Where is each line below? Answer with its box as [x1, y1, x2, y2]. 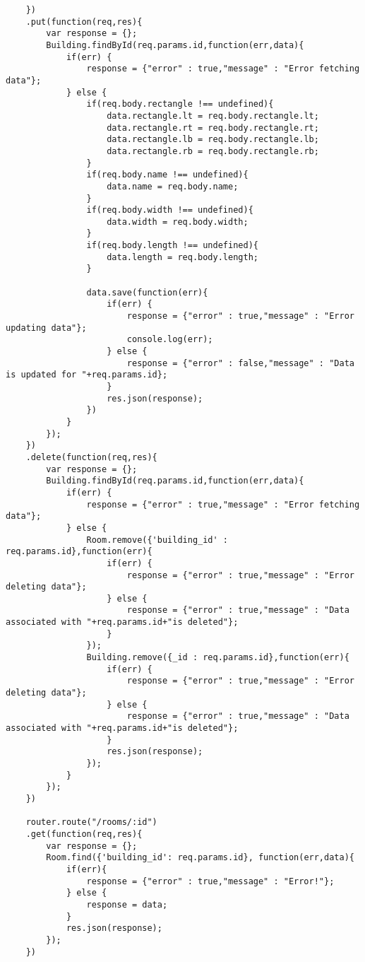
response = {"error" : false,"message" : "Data [126, 358, 354, 368]
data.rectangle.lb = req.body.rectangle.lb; [107, 134, 319, 145]
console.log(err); [126, 334, 213, 345]
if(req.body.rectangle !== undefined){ [86, 99, 274, 110]
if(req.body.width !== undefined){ [86, 205, 253, 216]
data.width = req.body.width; [107, 216, 249, 227]
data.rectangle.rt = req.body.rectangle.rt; [107, 122, 319, 133]
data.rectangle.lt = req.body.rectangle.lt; [107, 110, 319, 121]
